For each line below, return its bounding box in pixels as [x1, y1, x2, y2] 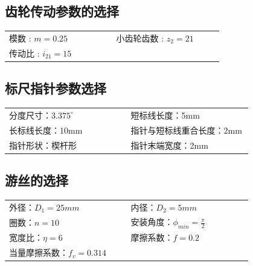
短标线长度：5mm [130, 108, 200, 121]
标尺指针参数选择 [5, 79, 106, 97]
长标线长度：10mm [9, 123, 83, 136]
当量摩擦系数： [9, 246, 68, 259]
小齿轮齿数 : [116, 31, 164, 44]
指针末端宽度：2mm [130, 138, 208, 151]
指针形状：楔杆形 [9, 138, 77, 151]
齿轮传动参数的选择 [5, 2, 119, 20]
